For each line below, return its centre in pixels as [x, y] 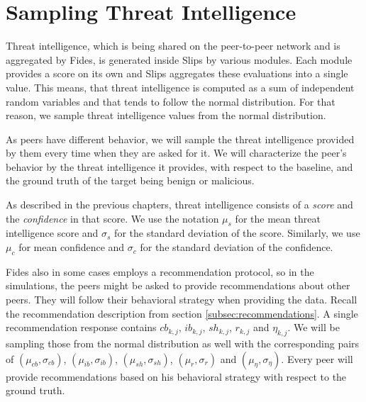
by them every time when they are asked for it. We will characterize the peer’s [176, 153]
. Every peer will [317, 358]
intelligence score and [52, 233]
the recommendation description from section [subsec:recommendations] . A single [182, 313]
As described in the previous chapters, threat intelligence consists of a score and [179, 205]
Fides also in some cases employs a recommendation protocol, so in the [160, 271]
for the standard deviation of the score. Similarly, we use [237, 233]
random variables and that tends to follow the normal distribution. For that [171, 101]
